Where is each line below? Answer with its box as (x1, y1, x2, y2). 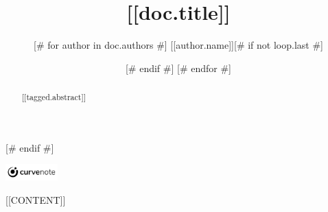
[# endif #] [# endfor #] (125, 60, 232, 75)
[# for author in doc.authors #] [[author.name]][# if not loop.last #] (34, 38, 323, 52)
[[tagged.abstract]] (21, 91, 86, 103)
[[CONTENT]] (5, 192, 66, 207)
